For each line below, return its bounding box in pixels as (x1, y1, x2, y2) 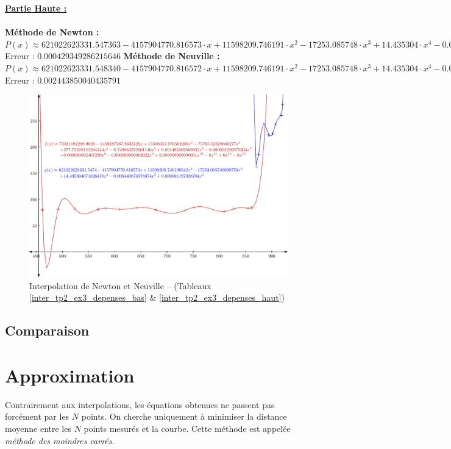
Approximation (5, 362, 135, 387)
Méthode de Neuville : (123, 49, 220, 62)
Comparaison (5, 321, 90, 340)
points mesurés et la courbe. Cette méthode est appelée (83, 422, 291, 434)
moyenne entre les (5, 422, 71, 434)
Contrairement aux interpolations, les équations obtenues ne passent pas (5, 398, 275, 411)
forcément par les (5, 410, 69, 423)
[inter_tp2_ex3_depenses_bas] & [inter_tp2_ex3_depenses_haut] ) (29, 291, 285, 304)
